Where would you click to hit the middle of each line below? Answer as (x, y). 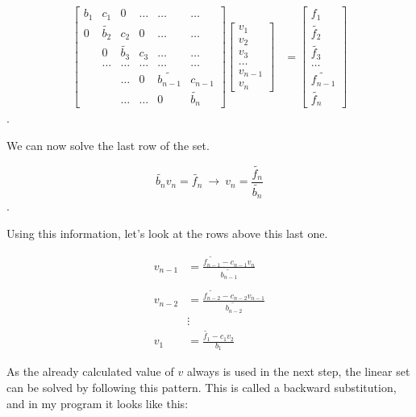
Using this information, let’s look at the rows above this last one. (167, 233)
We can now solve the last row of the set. (108, 145)
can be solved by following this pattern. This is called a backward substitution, (202, 387)
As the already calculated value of (90, 371)
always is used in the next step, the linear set (298, 371)
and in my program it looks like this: (98, 403)
